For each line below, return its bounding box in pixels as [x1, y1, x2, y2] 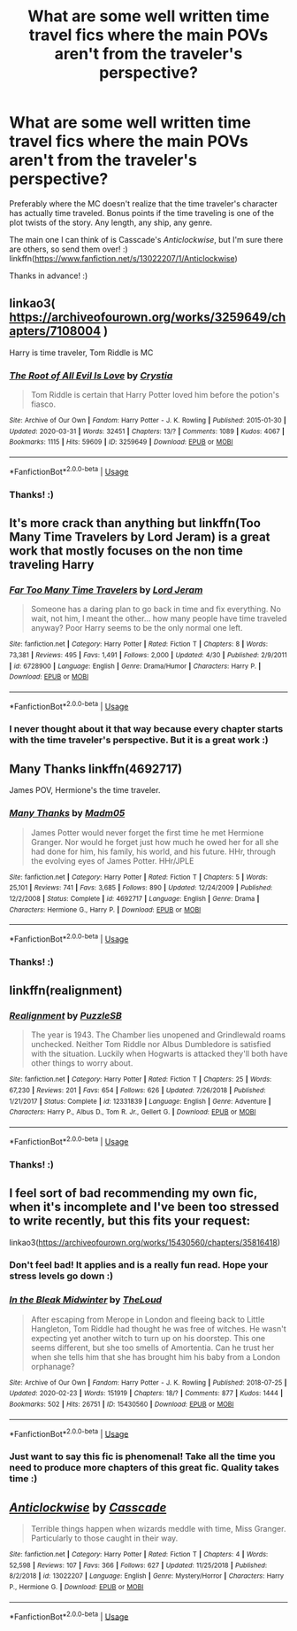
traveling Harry [9, 556, 95, 572]
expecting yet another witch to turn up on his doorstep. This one [30, 1332, 266, 1343]
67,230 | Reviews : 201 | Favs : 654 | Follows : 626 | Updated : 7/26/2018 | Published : [9, 1086, 267, 1095]
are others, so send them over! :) [9, 244, 128, 254]
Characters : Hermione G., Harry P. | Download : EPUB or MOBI [9, 905, 202, 914]
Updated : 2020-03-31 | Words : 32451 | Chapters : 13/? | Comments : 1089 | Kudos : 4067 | [9, 427, 286, 436]
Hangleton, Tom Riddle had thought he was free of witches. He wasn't [30, 1323, 287, 1334]
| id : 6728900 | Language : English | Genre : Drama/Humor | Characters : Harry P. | [9, 662, 262, 671]
